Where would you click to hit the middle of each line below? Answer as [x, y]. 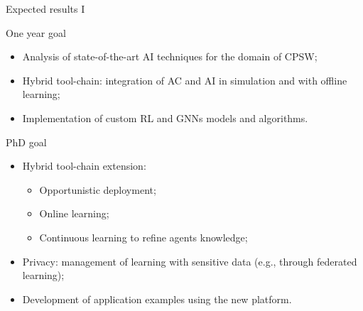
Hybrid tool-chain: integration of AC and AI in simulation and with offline [185, 80]
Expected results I [45, 9]
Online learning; [74, 213]
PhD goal [26, 142]
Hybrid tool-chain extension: [84, 166]
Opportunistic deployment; [98, 189]
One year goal [36, 32]
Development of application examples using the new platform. [157, 299]
